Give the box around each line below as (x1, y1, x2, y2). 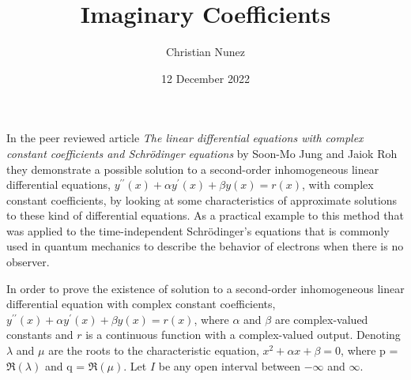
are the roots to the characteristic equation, (48, 342, 259, 359)
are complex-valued (274, 310, 368, 327)
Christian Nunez (165, 43, 246, 60)
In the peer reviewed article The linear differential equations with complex (6, 130, 364, 146)
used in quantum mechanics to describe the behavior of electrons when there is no (6, 238, 404, 254)
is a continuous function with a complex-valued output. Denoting (85, 326, 401, 343)
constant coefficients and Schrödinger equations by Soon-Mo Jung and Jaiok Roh (6, 145, 398, 161)
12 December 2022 (161, 70, 250, 86)
